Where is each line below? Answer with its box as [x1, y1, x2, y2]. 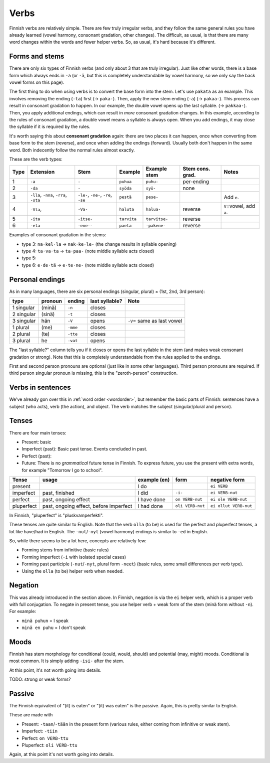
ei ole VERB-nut [210, 497, 247, 502]
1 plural [12, 324, 29, 331]
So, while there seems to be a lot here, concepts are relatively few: [9, 538, 147, 544]
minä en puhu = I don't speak [21, 625, 86, 631]
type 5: [21, 255, 36, 261]
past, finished [42, 489, 74, 496]
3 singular [12, 318, 36, 325]
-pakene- [145, 223, 166, 228]
